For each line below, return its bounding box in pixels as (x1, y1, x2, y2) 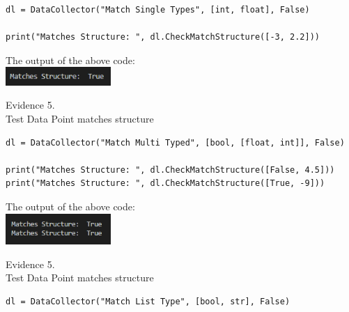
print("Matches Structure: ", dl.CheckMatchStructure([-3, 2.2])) (6, 32, 320, 42)
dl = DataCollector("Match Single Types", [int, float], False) (6, 5, 310, 15)
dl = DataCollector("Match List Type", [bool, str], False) (6, 297, 290, 307)
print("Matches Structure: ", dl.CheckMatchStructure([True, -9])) (6, 178, 325, 189)
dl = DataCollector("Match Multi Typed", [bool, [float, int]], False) (6, 137, 345, 148)
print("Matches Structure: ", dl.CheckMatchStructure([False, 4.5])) (6, 164, 335, 175)
